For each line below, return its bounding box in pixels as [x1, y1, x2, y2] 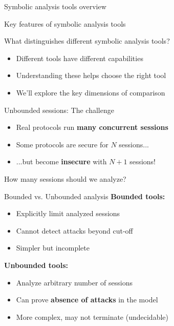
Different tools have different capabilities [16, 52, 143, 63]
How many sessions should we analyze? [4, 173, 126, 184]
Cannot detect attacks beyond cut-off [16, 225, 133, 236]
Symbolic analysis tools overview [4, 1, 106, 11]
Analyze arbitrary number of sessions [16, 277, 133, 287]
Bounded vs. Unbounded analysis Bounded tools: [4, 190, 165, 201]
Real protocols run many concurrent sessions [16, 122, 168, 132]
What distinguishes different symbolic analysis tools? [4, 35, 170, 46]
